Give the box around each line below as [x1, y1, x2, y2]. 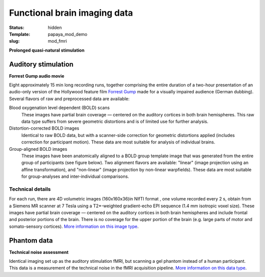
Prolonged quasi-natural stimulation [9, 47, 85, 53]
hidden [48, 25, 62, 30]
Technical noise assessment [9, 249, 69, 255]
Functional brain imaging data [9, 7, 133, 18]
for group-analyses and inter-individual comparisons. [21, 173, 130, 179]
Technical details [9, 186, 51, 193]
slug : [9, 38, 20, 44]
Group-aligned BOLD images [9, 146, 67, 152]
